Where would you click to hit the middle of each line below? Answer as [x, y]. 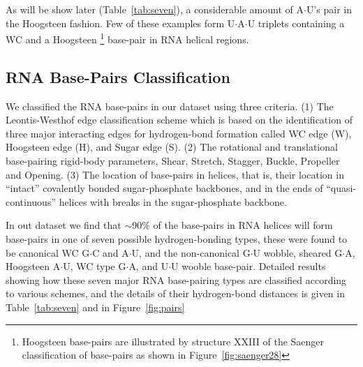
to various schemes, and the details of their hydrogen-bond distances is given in [175, 293]
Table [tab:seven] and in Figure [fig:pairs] [95, 307]
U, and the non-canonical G [191, 252]
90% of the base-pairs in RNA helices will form [232, 225]
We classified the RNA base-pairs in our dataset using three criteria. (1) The [170, 106]
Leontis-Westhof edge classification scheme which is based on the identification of [179, 120]
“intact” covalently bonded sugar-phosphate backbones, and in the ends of [164, 188]
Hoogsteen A [33, 266]
